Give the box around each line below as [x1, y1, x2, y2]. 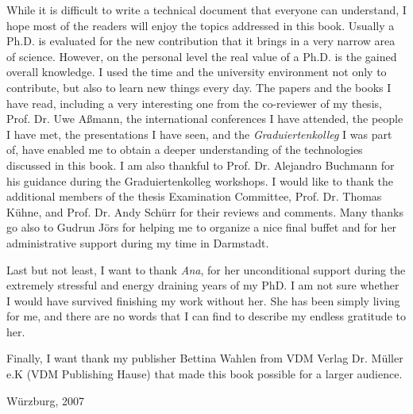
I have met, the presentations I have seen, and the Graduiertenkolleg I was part [6, 125, 392, 142]
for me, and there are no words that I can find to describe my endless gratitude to [6, 308, 406, 324]
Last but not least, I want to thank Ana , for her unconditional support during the [6, 261, 406, 278]
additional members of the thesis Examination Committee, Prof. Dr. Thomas [6, 188, 382, 205]
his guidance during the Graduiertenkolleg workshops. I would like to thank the [6, 172, 394, 189]
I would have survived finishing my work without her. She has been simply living [6, 292, 400, 309]
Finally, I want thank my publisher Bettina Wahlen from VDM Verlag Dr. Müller [6, 350, 403, 366]
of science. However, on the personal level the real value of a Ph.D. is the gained [6, 48, 397, 64]
